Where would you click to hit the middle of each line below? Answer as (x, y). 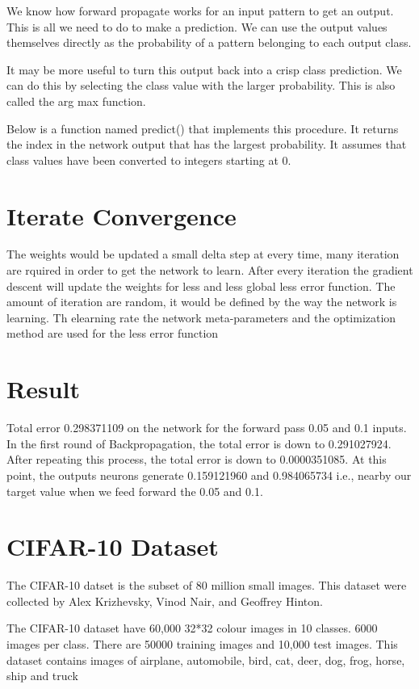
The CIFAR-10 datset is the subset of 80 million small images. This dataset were (207, 585)
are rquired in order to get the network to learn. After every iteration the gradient (210, 270)
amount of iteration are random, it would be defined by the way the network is (202, 302)
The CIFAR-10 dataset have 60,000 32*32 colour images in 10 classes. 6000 (192, 628)
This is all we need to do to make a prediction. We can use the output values (197, 26)
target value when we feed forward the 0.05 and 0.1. (135, 491)
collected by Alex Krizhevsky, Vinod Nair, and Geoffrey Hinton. (165, 601)
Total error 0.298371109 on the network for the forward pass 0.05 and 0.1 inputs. (207, 428)
